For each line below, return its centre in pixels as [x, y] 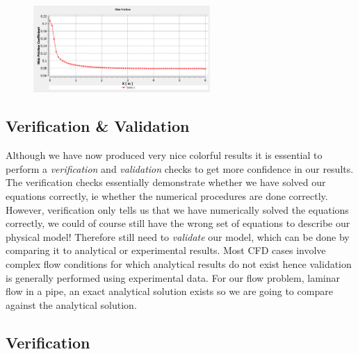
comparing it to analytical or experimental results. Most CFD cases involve [166, 250]
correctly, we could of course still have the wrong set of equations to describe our [178, 223]
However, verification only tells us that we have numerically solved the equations [177, 209]
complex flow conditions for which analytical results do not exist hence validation [179, 264]
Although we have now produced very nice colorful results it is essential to [164, 155]
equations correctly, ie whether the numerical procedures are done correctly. [167, 196]
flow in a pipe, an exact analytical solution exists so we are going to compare [169, 291]
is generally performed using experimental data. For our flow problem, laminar [173, 277]
